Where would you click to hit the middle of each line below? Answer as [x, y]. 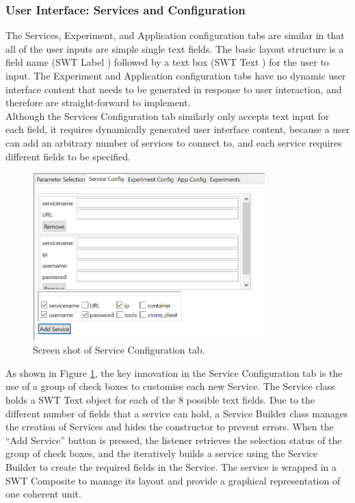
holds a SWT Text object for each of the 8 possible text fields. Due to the [160, 399]
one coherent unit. [43, 494]
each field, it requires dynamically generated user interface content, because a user [178, 129]
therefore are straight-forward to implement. [98, 102]
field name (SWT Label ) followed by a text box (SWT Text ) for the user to [167, 62]
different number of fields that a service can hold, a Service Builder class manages [177, 413]
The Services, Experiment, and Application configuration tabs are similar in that [175, 35]
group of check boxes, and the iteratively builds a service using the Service [162, 453]
